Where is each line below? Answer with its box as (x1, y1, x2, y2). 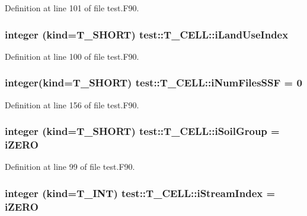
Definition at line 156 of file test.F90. (5, 98, 139, 111)
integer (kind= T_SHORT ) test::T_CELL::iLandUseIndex (5, 27, 289, 41)
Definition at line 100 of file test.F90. (5, 50, 139, 62)
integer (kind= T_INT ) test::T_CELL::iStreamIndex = (5, 185, 276, 200)
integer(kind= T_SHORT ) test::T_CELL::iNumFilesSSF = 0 (5, 75, 302, 90)
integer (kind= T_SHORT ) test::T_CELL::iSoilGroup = (5, 124, 280, 138)
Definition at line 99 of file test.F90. (5, 160, 135, 173)
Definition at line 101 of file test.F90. (5, 2, 139, 14)
